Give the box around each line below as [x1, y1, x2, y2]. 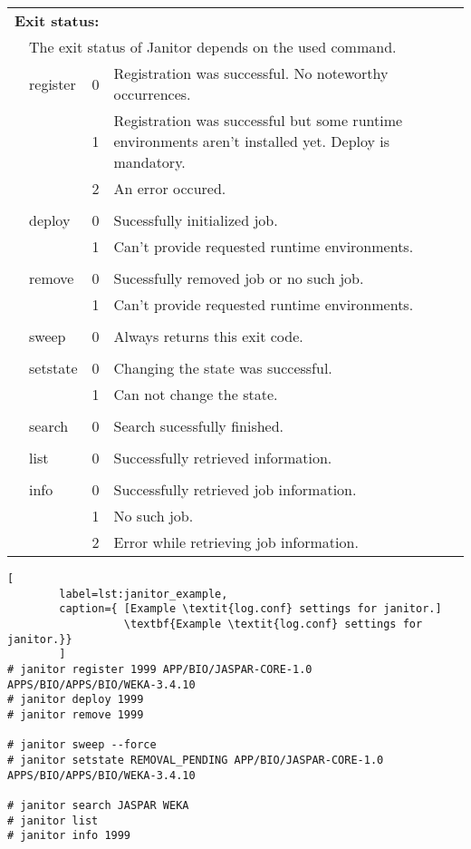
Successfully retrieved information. [113, 447, 332, 468]
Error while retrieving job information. [113, 532, 359, 552]
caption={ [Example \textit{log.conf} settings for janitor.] [59, 602, 442, 616]
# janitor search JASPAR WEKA [7, 798, 189, 812]
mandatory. [113, 151, 186, 172]
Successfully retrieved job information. [113, 479, 357, 500]
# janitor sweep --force [7, 738, 157, 752]
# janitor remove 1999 [7, 707, 144, 721]
